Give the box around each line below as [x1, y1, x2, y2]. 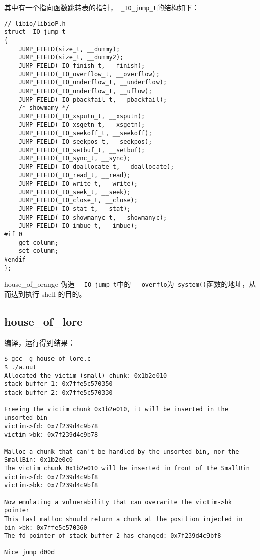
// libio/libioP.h [4, 20, 66, 27]
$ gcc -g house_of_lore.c [4, 355, 91, 363]
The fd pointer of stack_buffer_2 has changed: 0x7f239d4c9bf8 [4, 532, 221, 540]
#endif [4, 256, 26, 264]
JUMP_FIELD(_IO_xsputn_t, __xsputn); [18, 112, 145, 120]
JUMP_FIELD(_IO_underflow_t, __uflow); [18, 87, 152, 95]
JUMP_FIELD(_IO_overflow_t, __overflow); [18, 70, 160, 78]
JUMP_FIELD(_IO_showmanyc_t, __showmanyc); [18, 213, 167, 221]
